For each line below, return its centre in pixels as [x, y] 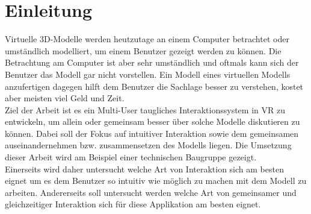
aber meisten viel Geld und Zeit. [65, 98]
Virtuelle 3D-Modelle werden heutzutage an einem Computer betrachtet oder [147, 39]
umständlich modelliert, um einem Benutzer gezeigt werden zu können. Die [143, 50]
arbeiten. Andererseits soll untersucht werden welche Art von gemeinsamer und [151, 192]
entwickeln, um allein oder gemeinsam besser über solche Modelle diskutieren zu [152, 121]
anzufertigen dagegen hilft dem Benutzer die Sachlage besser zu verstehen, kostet [154, 86]
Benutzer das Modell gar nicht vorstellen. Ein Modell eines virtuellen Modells [148, 74]
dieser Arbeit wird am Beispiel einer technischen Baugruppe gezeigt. [131, 157]
